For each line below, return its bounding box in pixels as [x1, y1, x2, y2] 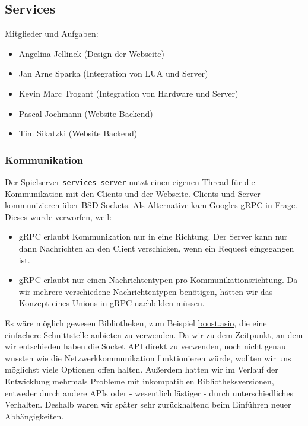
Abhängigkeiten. [5, 409, 64, 422]
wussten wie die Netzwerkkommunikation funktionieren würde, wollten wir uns [5, 351, 291, 364]
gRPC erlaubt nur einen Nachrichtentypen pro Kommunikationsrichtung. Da [18, 274, 298, 286]
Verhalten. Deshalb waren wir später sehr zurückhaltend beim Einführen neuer [5, 398, 291, 411]
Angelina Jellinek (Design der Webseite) [18, 47, 164, 59]
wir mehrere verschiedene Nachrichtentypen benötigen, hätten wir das [18, 285, 273, 297]
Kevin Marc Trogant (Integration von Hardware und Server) [18, 87, 239, 99]
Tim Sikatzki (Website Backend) [18, 127, 138, 139]
